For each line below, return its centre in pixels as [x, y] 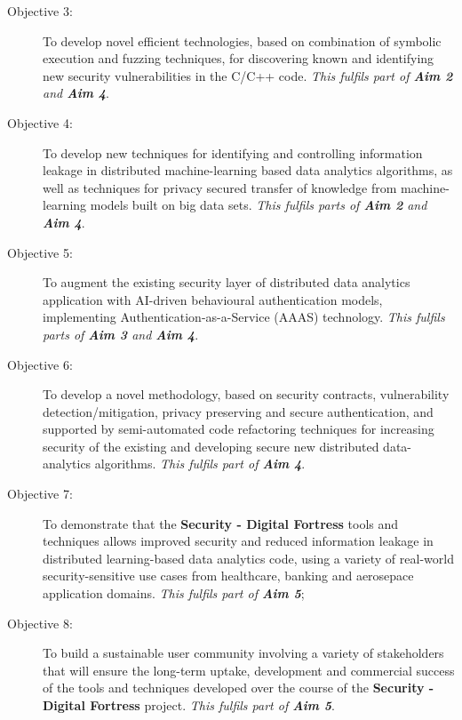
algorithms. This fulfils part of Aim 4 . [200, 464]
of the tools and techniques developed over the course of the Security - [239, 688]
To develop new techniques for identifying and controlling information [233, 152]
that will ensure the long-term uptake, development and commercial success [249, 670]
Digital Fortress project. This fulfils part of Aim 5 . [189, 705]
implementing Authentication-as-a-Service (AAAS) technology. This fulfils [244, 317]
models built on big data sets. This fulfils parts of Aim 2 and [259, 205]
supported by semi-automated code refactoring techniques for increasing [239, 429]
